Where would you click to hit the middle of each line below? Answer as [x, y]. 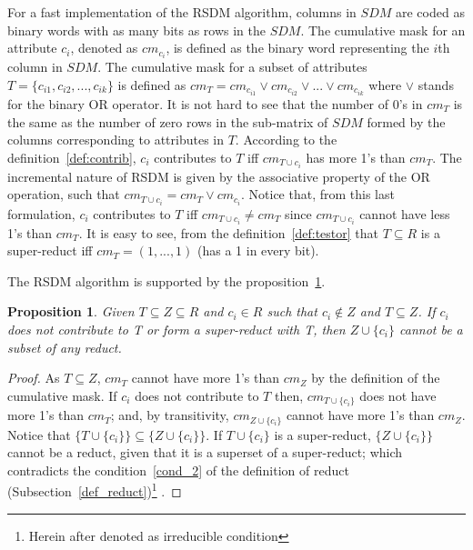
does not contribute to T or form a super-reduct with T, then [176, 329]
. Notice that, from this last [318, 194]
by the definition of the [376, 378]
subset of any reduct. [65, 347]
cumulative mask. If [62, 395]
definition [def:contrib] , [72, 157]
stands [436, 84]
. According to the [286, 140]
